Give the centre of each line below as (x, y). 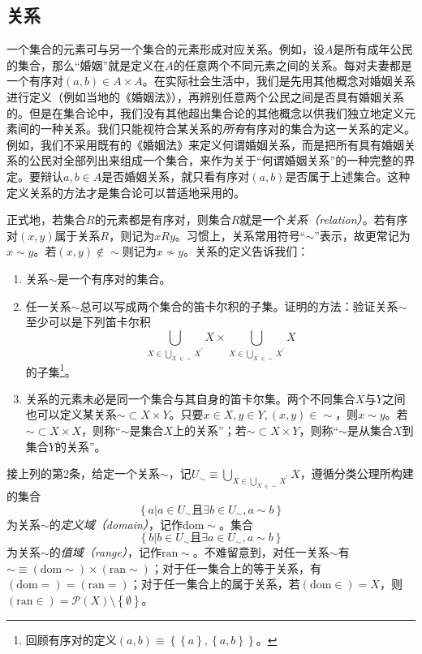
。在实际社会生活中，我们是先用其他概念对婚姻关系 (279, 81)
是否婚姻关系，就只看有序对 (176, 176)
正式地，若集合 (46, 219)
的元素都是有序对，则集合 (163, 219)
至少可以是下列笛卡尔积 (88, 322)
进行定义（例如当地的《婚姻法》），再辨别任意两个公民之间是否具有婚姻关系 (205, 96)
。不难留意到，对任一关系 (261, 552)
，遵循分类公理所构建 (357, 473)
